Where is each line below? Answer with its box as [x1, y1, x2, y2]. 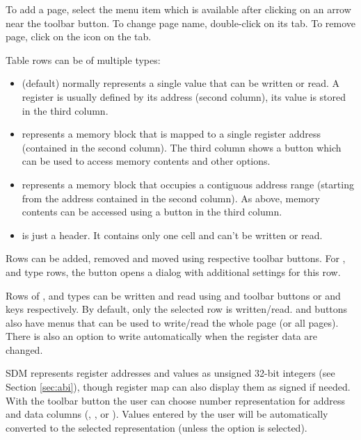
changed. [6, 342, 43, 357]
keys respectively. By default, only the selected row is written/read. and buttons [6, 302, 348, 316]
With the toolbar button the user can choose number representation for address [6, 393, 345, 407]
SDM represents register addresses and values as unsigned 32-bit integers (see [6, 366, 335, 380]
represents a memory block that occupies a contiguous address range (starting [22, 177, 354, 191]
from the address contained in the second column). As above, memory [22, 190, 320, 205]
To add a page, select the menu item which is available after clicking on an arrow [6, 2, 351, 16]
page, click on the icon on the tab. [6, 29, 152, 44]
